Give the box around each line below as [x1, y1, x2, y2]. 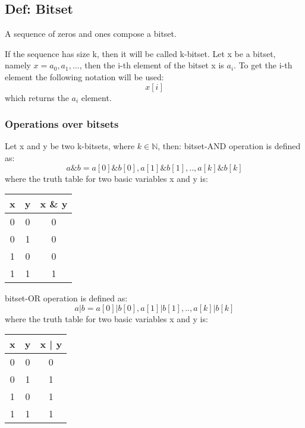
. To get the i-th [234, 59, 293, 71]
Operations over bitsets [5, 117, 119, 131]
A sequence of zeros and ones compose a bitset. [5, 27, 177, 40]
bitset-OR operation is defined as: [5, 292, 128, 304]
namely [5, 59, 31, 71]
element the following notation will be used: [5, 70, 164, 83]
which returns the [5, 91, 69, 103]
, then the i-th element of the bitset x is [79, 59, 224, 71]
